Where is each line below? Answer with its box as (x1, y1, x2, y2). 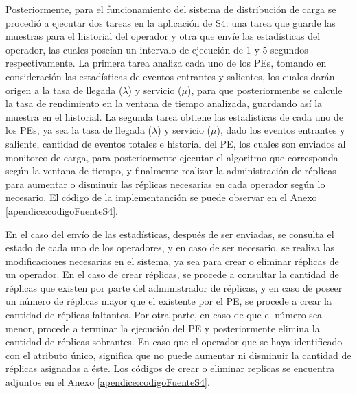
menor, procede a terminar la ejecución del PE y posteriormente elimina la (5, 321, 320, 335)
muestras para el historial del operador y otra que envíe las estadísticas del (5, 29, 321, 43)
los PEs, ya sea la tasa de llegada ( (5, 123, 152, 137)
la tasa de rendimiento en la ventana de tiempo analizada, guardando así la (5, 96, 323, 111)
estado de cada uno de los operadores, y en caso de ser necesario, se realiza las (5, 240, 335, 255)
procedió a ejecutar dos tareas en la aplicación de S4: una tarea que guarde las (5, 15, 336, 30)
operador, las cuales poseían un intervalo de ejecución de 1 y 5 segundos (5, 42, 308, 56)
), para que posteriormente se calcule (187, 82, 343, 97)
